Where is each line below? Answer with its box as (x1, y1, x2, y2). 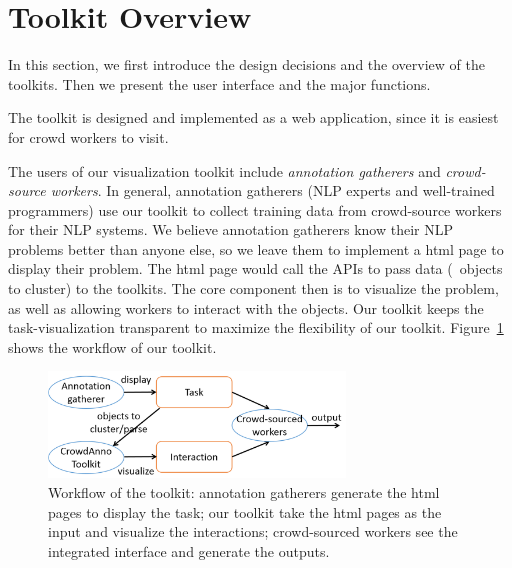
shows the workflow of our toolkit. (8, 336, 217, 357)
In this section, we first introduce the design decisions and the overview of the (8, 54, 485, 75)
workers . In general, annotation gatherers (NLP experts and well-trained (50, 180, 495, 201)
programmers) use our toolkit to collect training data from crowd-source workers (8, 199, 502, 220)
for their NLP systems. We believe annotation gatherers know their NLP (8, 219, 454, 240)
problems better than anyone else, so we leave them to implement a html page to (8, 238, 504, 259)
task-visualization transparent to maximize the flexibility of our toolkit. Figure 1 (8, 317, 504, 338)
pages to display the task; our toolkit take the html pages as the (48, 501, 442, 522)
